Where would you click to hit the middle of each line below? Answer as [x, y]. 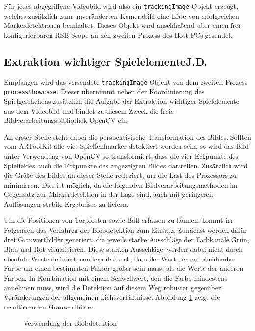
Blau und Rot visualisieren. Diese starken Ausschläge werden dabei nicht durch [123, 249]
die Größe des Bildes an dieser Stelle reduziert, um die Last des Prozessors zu [120, 175]
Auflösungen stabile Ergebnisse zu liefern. [66, 203]
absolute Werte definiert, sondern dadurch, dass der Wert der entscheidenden [120, 258]
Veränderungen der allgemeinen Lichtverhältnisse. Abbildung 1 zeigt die [112, 297]
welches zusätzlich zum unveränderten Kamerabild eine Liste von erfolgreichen [122, 15]
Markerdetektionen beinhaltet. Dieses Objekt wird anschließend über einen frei [122, 25]
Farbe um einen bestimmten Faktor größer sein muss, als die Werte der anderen [124, 268]
